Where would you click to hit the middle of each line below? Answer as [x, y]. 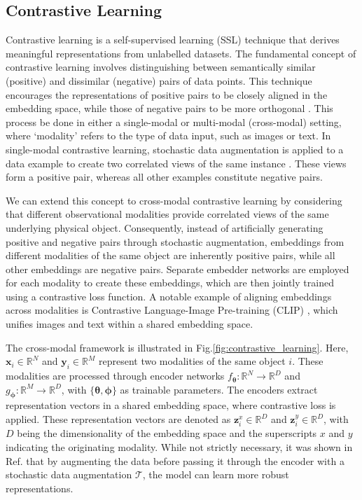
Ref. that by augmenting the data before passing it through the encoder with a [175, 460]
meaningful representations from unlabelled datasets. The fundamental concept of [181, 53]
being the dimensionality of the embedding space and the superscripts [167, 433]
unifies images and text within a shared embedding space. [130, 324]
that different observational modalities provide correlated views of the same [167, 214]
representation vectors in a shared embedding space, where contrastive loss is [171, 405]
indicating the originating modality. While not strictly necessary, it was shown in [179, 447]
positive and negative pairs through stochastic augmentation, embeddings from [175, 241]
